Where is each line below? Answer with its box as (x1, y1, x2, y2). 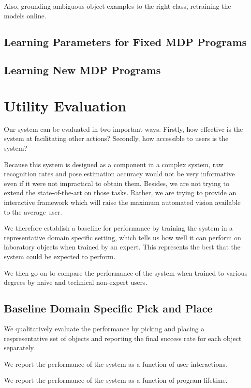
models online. (4, 10, 46, 20)
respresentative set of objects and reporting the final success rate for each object (4, 333, 242, 343)
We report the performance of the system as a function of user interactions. (4, 358, 227, 369)
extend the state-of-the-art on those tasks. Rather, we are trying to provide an (4, 187, 236, 198)
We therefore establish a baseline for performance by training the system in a (4, 223, 233, 233)
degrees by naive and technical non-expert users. (4, 277, 148, 287)
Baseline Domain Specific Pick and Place (4, 301, 213, 316)
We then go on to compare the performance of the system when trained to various (4, 267, 248, 278)
